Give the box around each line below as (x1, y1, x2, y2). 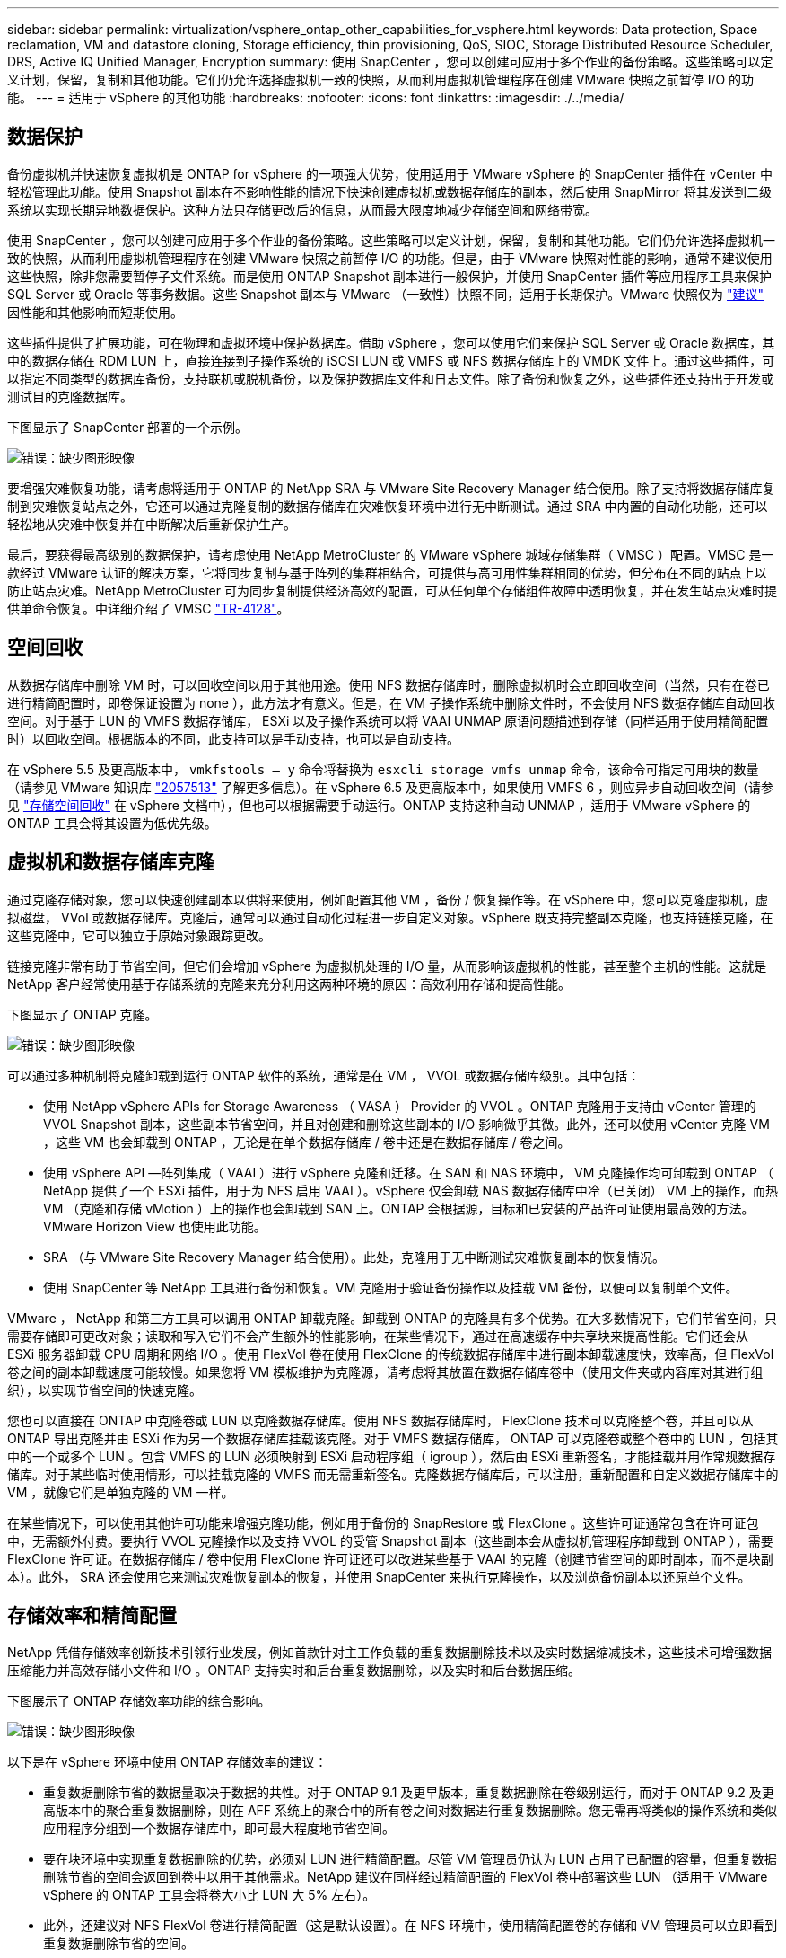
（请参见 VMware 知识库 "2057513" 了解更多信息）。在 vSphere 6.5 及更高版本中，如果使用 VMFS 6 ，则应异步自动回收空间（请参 (7, 779, 774, 795)
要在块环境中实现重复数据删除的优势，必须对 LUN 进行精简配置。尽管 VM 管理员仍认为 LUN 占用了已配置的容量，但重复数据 (43, 1851, 777, 1867)
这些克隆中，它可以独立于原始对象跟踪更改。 (7, 927, 271, 943)
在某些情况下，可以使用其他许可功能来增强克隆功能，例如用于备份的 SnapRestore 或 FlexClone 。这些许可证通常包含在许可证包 (7, 1514, 759, 1530)
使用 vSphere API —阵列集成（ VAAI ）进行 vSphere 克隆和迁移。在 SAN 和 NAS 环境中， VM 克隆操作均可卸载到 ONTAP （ (43, 1164, 773, 1180)
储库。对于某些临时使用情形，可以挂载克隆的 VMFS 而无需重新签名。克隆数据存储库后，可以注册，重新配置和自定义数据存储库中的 (7, 1466, 779, 1482)
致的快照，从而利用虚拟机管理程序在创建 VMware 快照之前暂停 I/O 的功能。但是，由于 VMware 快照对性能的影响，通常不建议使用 (7, 250, 773, 266)
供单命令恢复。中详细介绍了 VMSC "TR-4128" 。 (7, 600, 290, 616)
